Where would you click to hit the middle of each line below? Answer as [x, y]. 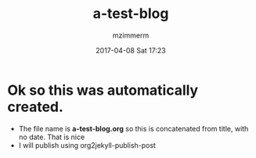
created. [36, 107]
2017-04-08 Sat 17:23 [131, 50]
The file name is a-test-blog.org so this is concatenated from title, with [133, 128]
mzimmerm [131, 35]
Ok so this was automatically [103, 90]
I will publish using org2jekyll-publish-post [87, 145]
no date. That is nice [52, 137]
